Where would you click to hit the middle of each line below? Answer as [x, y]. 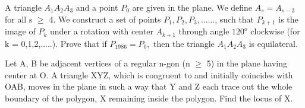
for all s [19, 19]
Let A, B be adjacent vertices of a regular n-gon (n [98, 63]
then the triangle [184, 43]
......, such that [227, 19]
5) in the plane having [247, 63]
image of [20, 31]
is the [288, 19]
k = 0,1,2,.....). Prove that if [56, 43]
